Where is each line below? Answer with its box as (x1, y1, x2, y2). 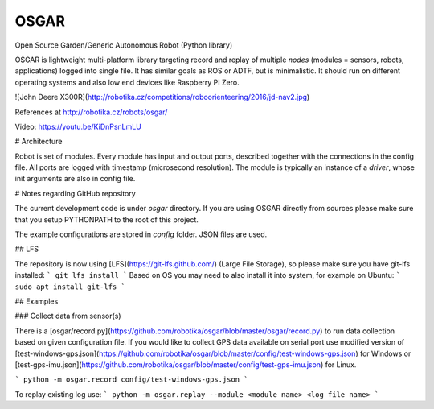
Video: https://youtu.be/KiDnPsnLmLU (14, 122, 142, 131)
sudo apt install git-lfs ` (14, 282, 126, 291)
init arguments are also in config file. (14, 174, 136, 184)
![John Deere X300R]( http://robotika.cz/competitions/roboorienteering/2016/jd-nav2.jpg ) (14, 93, 310, 102)
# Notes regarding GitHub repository (14, 188, 136, 198)
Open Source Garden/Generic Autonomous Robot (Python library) (14, 40, 233, 50)
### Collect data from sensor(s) (14, 311, 121, 321)
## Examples (14, 296, 59, 306)
